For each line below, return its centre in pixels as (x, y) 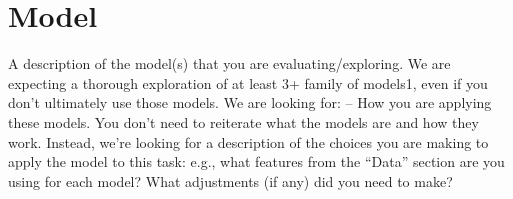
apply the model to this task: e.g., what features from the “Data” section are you (256, 161)
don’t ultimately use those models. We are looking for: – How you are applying (250, 102)
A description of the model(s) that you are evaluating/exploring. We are (229, 63)
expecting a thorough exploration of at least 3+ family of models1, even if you (248, 82)
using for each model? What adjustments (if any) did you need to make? (230, 180)
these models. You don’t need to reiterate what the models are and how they (243, 121)
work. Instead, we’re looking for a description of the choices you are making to (248, 141)
